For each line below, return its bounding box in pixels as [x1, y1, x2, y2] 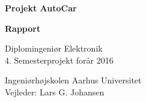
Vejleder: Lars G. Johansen [5, 85, 105, 98]
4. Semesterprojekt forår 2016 [5, 53, 114, 66]
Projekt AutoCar [5, 2, 77, 14]
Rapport [5, 22, 41, 34]
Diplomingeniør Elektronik [5, 42, 103, 55]
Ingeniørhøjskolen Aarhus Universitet [5, 74, 142, 86]
